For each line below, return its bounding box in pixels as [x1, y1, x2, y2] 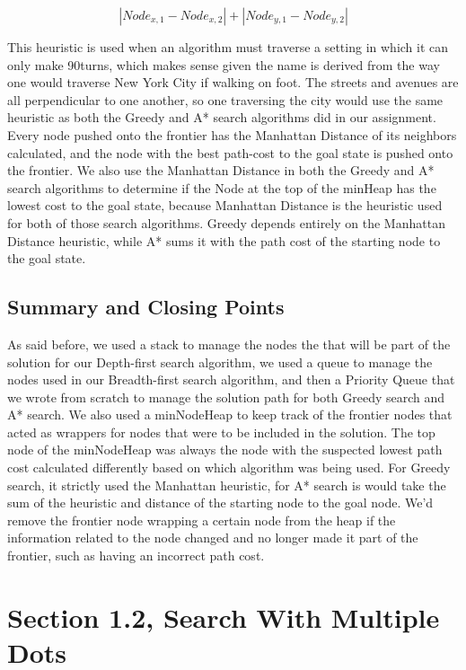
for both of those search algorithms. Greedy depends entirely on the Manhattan [7, 213, 445, 232]
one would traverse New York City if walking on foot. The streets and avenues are [7, 73, 459, 92]
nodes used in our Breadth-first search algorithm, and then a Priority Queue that [7, 370, 455, 389]
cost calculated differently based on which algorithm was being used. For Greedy [7, 458, 451, 477]
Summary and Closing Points [7, 293, 285, 321]
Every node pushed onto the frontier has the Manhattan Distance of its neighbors [7, 125, 457, 144]
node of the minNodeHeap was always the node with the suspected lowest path [7, 440, 443, 459]
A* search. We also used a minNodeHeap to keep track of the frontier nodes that [7, 405, 453, 424]
